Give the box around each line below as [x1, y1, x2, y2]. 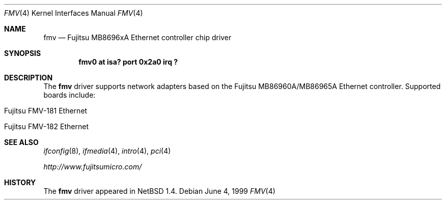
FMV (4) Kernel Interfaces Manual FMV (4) [4, 9, 143, 17]
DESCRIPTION [4, 73, 53, 82]
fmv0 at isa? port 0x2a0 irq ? [78, 57, 178, 66]
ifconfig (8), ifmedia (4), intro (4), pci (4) [43, 147, 171, 155]
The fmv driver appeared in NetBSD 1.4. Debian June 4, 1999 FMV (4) [43, 187, 275, 195]
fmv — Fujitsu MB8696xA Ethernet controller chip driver [43, 33, 232, 42]
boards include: [43, 91, 96, 99]
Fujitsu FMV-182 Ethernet [4, 122, 89, 131]
